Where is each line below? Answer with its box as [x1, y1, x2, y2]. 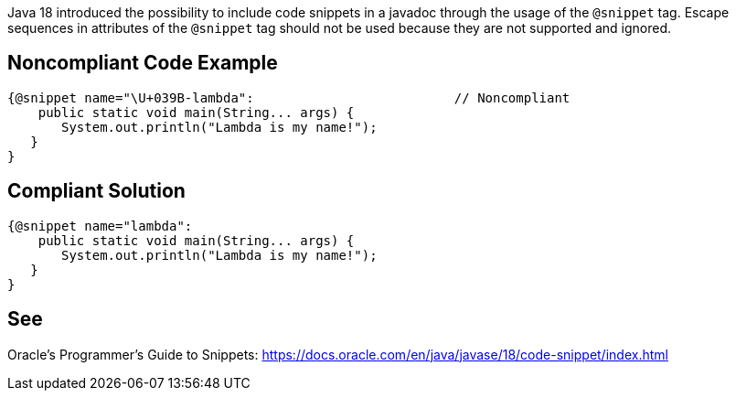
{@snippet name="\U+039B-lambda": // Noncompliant [7, 90, 571, 105]
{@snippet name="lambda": [7, 218, 193, 233]
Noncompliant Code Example [7, 51, 278, 75]
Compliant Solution [7, 179, 186, 203]
